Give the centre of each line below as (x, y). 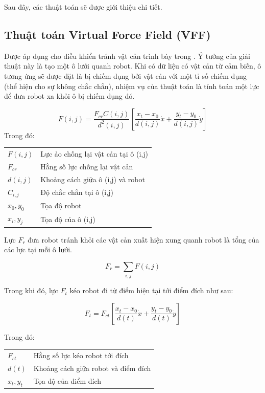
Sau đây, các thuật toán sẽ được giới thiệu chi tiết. (83, 7)
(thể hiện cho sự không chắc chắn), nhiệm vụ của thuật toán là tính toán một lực (132, 86)
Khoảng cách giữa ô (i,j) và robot (93, 179)
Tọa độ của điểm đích (67, 381)
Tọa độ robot (61, 205)
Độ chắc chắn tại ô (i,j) (77, 192)
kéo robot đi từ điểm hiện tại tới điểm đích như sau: (151, 290)
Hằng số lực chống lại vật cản (87, 166)
